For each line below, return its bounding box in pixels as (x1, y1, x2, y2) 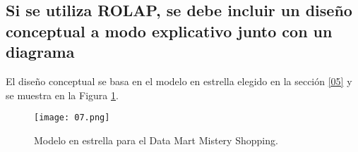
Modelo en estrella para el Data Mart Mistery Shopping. (34, 132, 278, 147)
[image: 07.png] (34, 113, 110, 123)
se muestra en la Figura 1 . (6, 87, 119, 102)
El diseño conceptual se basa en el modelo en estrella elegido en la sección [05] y (6, 73, 352, 88)
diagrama (6, 41, 75, 63)
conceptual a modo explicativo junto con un (6, 20, 333, 42)
